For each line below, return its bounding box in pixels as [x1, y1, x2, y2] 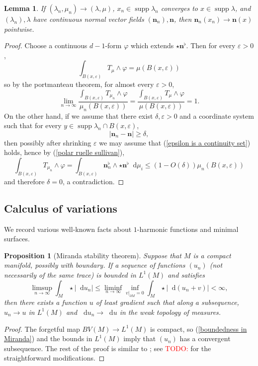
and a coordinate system [179, 110, 254, 121]
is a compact [193, 250, 231, 260]
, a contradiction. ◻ [62, 176, 124, 186]
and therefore [4, 176, 45, 186]
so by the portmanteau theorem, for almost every [4, 79, 154, 89]
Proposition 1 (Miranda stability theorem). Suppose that [4, 250, 181, 260]
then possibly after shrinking [4, 137, 91, 147]
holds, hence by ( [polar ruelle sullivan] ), [4, 147, 125, 157]
